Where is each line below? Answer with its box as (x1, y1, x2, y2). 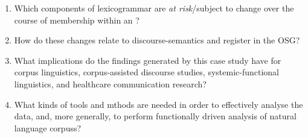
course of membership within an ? (14, 13, 140, 26)
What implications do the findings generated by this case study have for (14, 54, 281, 66)
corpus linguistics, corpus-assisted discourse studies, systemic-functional (14, 66, 280, 78)
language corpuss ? (14, 121, 82, 134)
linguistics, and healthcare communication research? (14, 77, 207, 90)
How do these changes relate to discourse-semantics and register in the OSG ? (14, 34, 300, 46)
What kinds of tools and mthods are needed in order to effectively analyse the (14, 98, 303, 110)
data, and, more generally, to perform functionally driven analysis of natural (14, 110, 297, 122)
